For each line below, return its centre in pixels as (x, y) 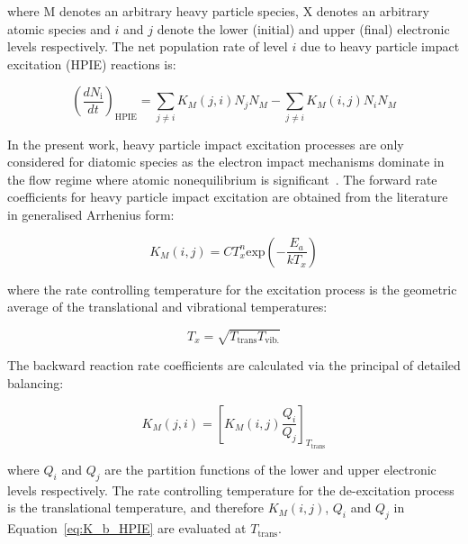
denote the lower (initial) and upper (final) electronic (303, 28)
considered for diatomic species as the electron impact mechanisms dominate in (226, 162)
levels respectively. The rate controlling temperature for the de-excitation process (231, 490)
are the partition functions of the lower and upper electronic (270, 470)
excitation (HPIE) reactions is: (92, 63)
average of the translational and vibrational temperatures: (167, 307)
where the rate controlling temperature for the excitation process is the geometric (232, 289)
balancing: (36, 383)
